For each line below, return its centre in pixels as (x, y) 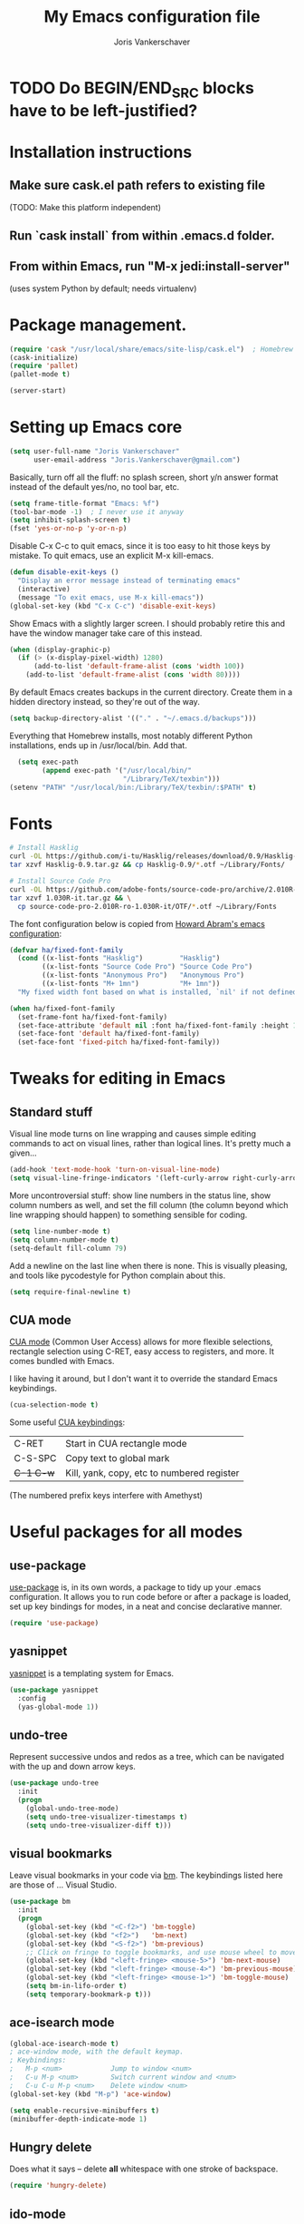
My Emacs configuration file (152, 17)
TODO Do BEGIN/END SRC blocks (132, 89)
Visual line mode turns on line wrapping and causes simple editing (133, 1134)
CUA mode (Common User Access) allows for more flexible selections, (141, 1342)
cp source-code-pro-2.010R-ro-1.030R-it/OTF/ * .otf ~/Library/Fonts (147, 906)
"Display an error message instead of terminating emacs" (129, 581)
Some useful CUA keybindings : (67, 1422)
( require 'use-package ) (54, 1624)
